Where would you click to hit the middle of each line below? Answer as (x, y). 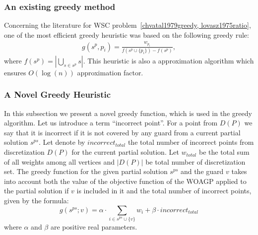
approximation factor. (110, 72)
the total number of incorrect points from (191, 142)
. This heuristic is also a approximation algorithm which (168, 60)
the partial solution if (36, 191)
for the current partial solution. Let (125, 152)
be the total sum (224, 152)
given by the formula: (36, 201)
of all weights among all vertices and (60, 161)
